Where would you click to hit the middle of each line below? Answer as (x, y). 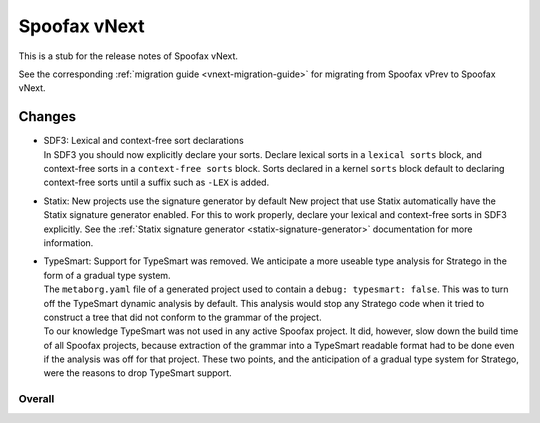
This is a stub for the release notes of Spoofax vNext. (128, 56)
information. (68, 242)
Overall (36, 399)
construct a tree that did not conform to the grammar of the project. (182, 317)
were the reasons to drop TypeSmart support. (137, 373)
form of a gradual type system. (107, 275)
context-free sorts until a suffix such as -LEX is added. (156, 182)
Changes (47, 116)
